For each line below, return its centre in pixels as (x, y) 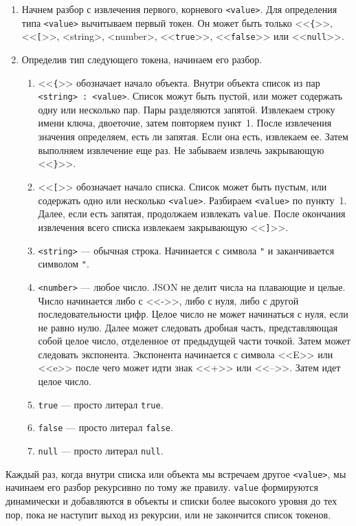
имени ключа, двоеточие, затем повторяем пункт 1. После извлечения (185, 123)
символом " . (64, 264)
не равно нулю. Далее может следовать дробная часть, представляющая (188, 327)
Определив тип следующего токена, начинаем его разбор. (142, 59)
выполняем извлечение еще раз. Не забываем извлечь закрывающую (181, 150)
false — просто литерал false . (105, 427)
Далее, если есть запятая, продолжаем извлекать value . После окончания (192, 213)
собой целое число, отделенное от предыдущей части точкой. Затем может (194, 341)
